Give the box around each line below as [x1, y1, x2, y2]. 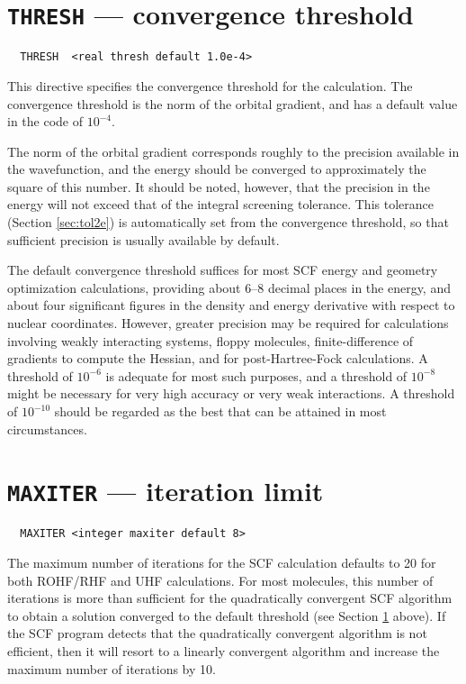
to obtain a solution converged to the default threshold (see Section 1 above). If [7, 606, 446, 625]
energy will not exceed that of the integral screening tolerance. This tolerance [7, 195, 434, 214]
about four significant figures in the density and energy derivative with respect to [7, 296, 455, 315]
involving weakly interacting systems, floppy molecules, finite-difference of [7, 331, 414, 350]
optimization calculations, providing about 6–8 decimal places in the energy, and [7, 278, 451, 296]
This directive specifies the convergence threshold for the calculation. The [7, 76, 413, 95]
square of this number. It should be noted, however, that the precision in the [7, 177, 430, 196]
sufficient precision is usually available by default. [7, 230, 280, 249]
